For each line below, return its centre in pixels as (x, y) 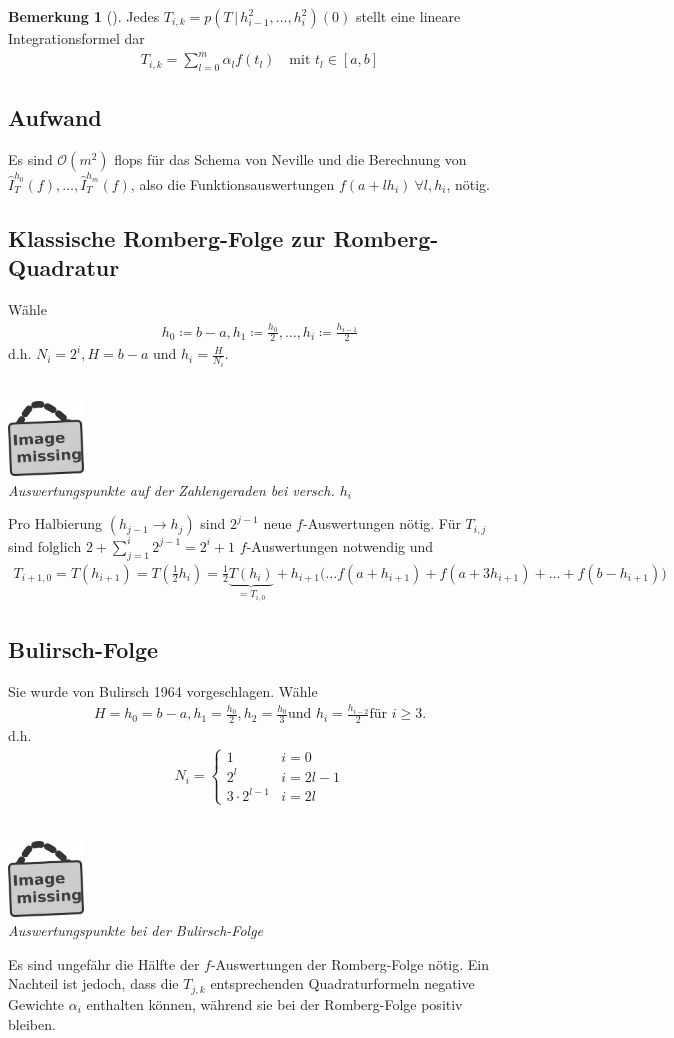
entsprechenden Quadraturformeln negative (342, 983)
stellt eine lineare (408, 16)
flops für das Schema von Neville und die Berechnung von (290, 159)
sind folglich (45, 545)
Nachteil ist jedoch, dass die (93, 983)
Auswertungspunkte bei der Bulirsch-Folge (136, 930)
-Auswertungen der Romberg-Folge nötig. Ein (350, 963)
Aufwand (55, 117)
